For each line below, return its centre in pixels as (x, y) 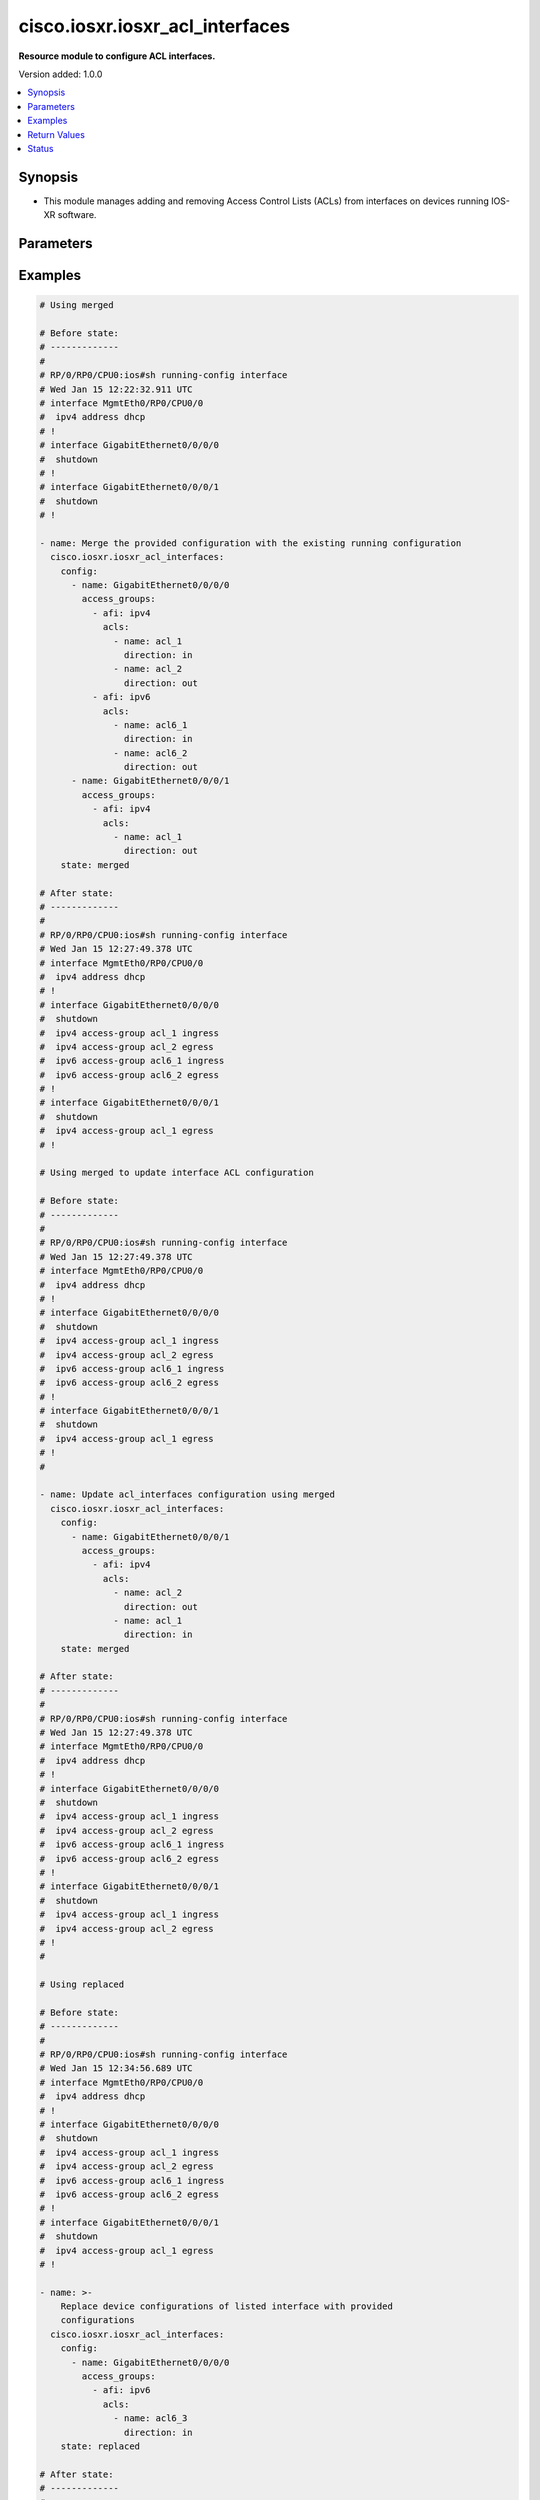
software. (77, 215)
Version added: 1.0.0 (60, 74)
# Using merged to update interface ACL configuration (176, 1173)
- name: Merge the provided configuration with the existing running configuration (250, 543)
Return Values (56, 134)
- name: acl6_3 (150, 2418)
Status (40, 148)
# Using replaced (82, 1984)
